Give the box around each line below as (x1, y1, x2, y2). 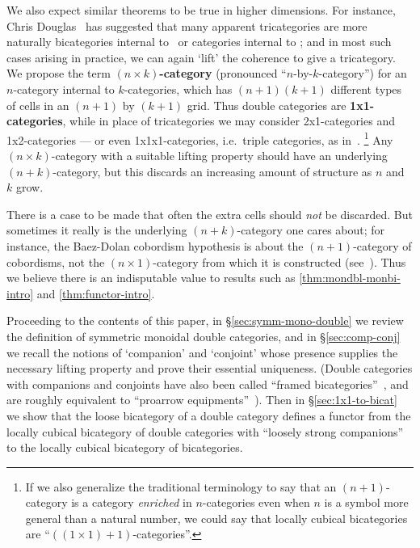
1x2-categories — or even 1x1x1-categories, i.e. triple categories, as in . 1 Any (6, 129, 393, 148)
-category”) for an (318, 65, 407, 82)
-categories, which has (124, 80, 233, 97)
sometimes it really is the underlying (6, 221, 187, 238)
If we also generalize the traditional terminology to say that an (25, 478, 337, 495)
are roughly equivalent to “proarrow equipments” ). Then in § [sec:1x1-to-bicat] (6, 391, 397, 408)
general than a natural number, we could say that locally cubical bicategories (25, 509, 408, 526)
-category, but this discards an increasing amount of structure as (52, 162, 372, 179)
